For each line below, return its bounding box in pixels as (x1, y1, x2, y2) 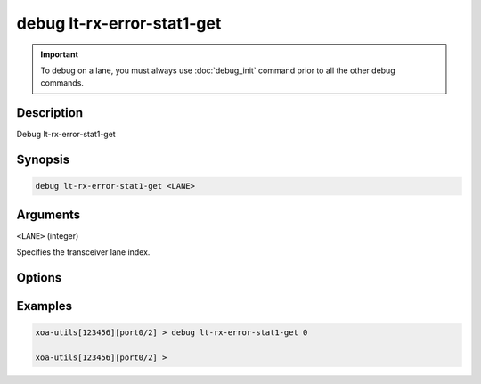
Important (40, 49, 79, 60)
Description (16, 105, 84, 120)
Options (16, 270, 62, 285)
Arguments (16, 207, 81, 222)
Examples (16, 298, 73, 314)
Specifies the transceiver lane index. (16, 247, 151, 257)
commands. (40, 78, 85, 88)
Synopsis (16, 152, 70, 167)
